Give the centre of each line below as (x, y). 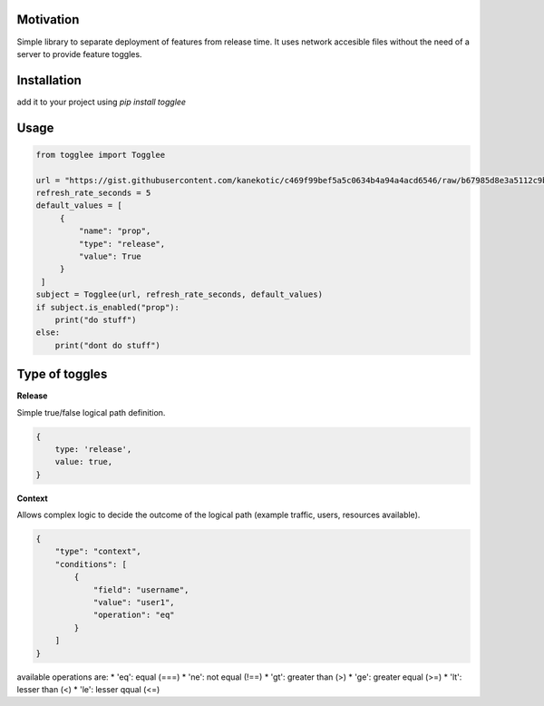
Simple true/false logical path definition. (91, 412)
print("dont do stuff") (107, 345)
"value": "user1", (134, 603)
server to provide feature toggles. (79, 54)
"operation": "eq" (134, 615)
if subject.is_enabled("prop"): (108, 307)
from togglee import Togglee (101, 155)
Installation (49, 80)
